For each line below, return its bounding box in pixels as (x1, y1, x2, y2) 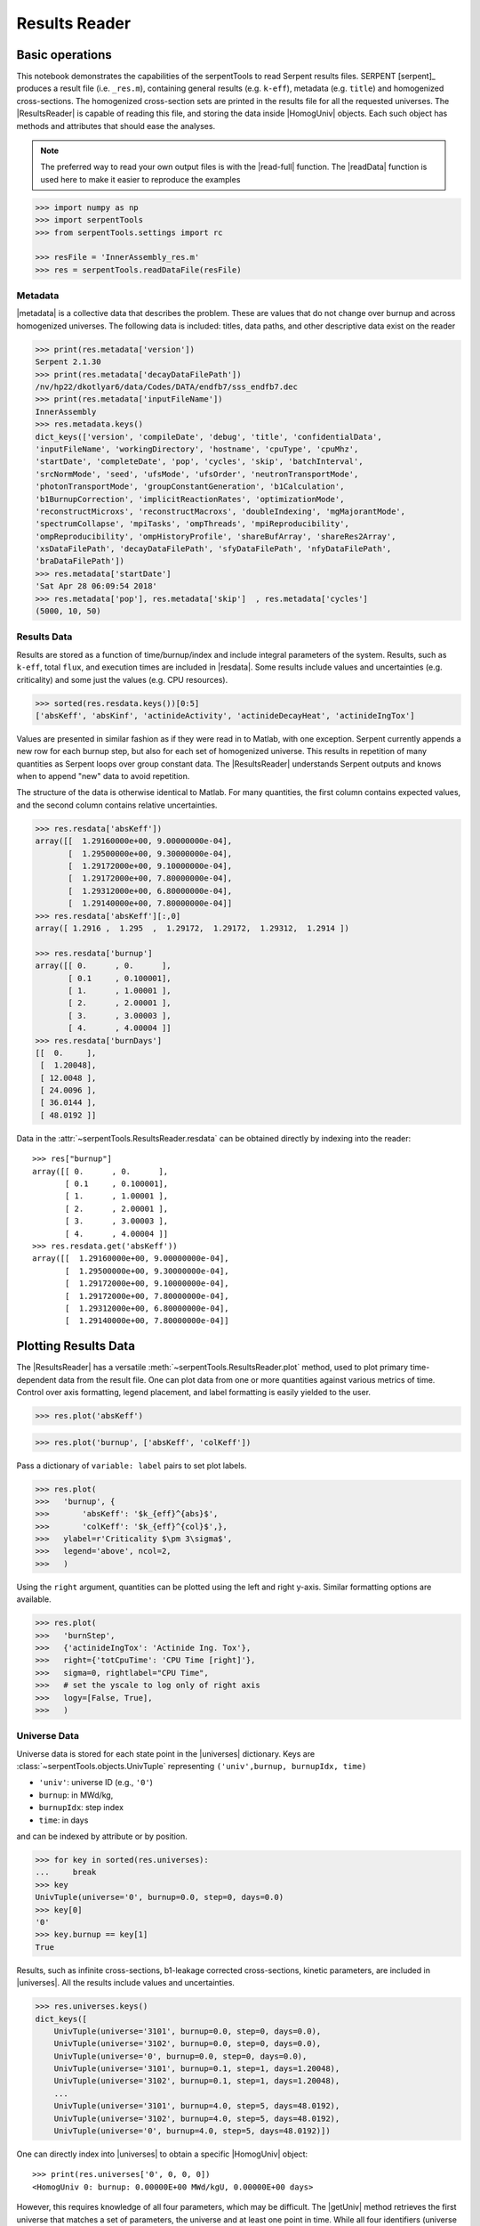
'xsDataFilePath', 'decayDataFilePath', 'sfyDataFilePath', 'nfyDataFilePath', (35, 544, 392, 554)
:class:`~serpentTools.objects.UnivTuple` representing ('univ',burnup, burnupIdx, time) (16, 1761, 367, 1772)
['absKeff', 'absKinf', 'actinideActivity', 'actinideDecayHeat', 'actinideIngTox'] (35, 711, 415, 720)
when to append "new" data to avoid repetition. (16, 771, 190, 782)
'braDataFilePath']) (35, 556, 124, 566)
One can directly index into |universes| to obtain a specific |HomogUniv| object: (16, 2149, 308, 2159)
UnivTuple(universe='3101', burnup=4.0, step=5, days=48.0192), (53, 2101, 340, 2111)
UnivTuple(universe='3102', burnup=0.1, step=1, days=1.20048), (53, 2076, 340, 2086)
